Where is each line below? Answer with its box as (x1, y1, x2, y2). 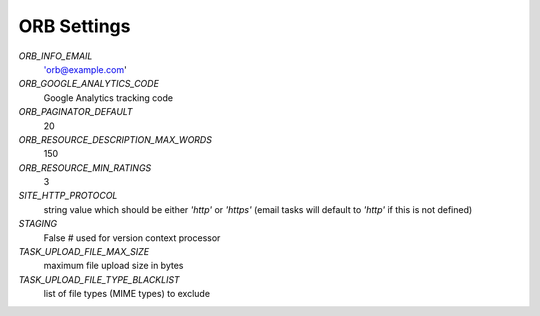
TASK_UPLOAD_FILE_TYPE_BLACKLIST (18, 273, 180, 285)
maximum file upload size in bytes (43, 260, 184, 272)
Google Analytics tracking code (43, 91, 174, 104)
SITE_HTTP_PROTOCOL (18, 190, 118, 202)
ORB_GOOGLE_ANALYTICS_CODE (18, 78, 160, 90)
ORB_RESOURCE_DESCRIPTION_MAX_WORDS (18, 133, 212, 145)
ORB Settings (18, 15, 131, 37)
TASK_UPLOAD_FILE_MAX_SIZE (18, 246, 150, 258)
